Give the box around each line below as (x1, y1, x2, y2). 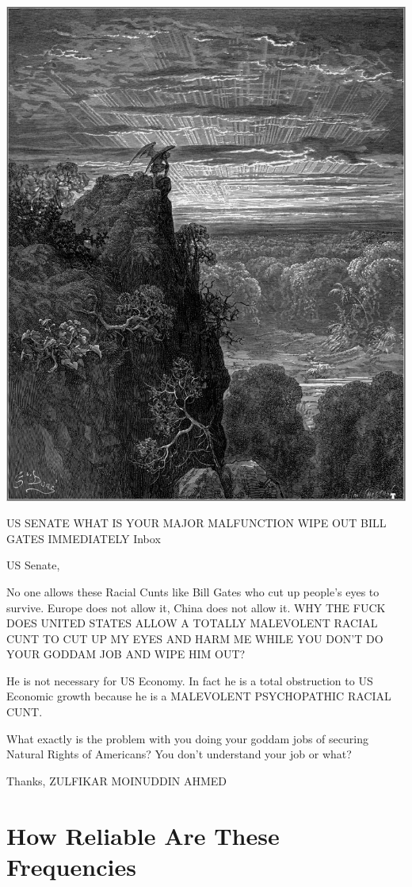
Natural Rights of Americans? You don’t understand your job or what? (6, 746, 352, 762)
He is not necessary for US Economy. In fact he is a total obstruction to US (6, 672, 373, 688)
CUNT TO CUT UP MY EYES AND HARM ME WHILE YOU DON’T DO (6, 630, 383, 646)
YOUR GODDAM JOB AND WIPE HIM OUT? (6, 646, 246, 662)
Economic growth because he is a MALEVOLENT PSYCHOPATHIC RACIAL (6, 688, 391, 704)
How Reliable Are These (6, 819, 280, 851)
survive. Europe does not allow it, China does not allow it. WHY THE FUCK (6, 599, 386, 615)
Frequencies (6, 850, 136, 882)
